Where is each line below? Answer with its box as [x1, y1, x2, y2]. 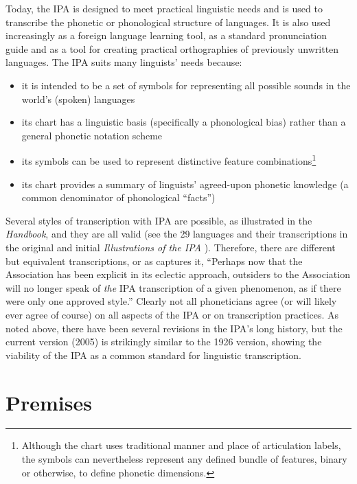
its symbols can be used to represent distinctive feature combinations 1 [21, 152, 316, 168]
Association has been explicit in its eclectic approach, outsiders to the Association [5, 267, 350, 281]
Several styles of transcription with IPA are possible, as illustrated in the [5, 213, 312, 227]
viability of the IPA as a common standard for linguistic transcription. [5, 347, 301, 362]
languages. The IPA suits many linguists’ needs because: [5, 55, 242, 69]
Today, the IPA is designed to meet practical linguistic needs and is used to [5, 1, 323, 15]
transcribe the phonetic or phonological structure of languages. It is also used [5, 14, 331, 29]
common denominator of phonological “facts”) [21, 190, 216, 205]
